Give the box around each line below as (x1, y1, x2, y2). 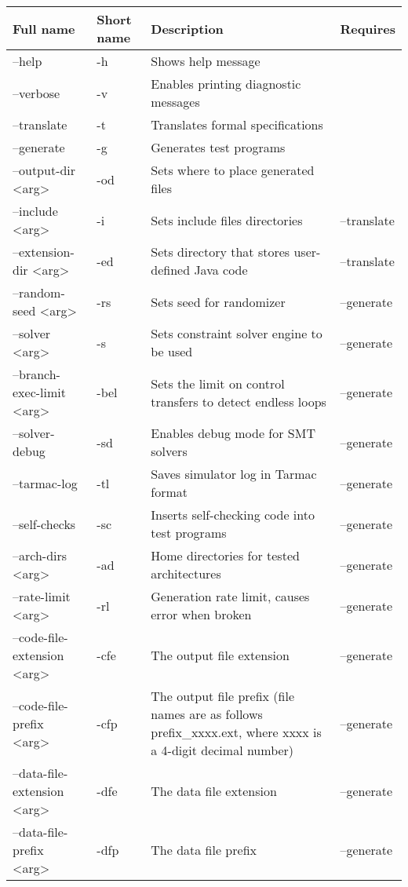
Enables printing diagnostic (151, 75, 301, 93)
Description (151, 19, 224, 38)
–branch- (13, 365, 60, 383)
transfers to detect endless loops (151, 392, 326, 411)
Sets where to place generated (151, 161, 315, 179)
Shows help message (151, 52, 260, 70)
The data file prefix (151, 841, 257, 859)
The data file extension (151, 782, 277, 800)
